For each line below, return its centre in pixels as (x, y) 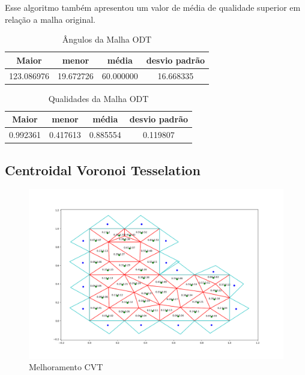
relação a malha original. (50, 19)
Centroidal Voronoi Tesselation (103, 169)
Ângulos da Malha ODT (107, 39)
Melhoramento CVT (66, 367)
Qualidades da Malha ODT (98, 98)
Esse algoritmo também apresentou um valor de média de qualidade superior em (153, 7)
